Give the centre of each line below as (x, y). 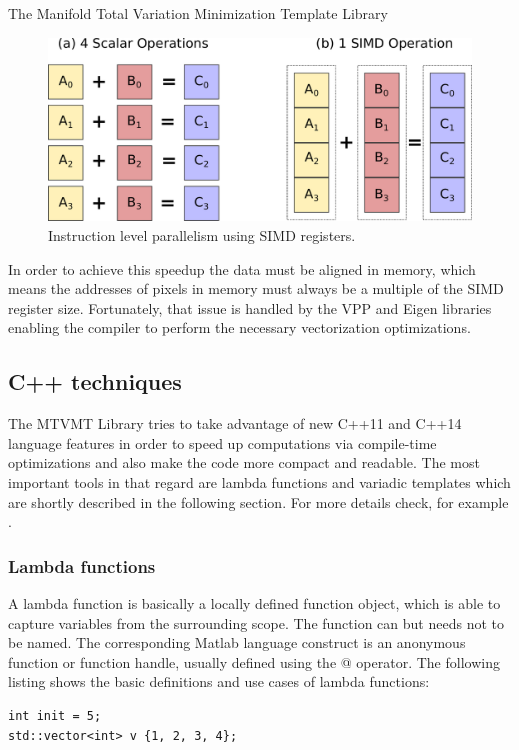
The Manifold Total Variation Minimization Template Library (198, 13)
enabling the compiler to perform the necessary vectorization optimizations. (239, 327)
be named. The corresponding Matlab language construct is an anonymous (237, 642)
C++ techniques (95, 381)
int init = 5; (55, 715)
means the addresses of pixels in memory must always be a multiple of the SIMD (256, 288)
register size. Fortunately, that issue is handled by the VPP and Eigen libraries (250, 307)
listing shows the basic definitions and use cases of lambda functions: (219, 681)
